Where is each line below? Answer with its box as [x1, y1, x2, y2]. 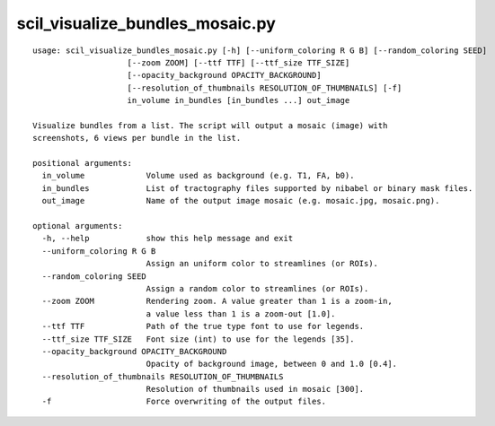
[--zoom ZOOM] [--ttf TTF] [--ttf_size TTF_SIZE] [127, 57, 350, 67]
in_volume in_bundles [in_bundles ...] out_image [127, 95, 350, 106]
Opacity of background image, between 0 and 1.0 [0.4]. [146, 359, 398, 369]
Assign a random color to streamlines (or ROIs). [146, 283, 369, 293]
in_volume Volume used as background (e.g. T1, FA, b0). [41, 170, 355, 181]
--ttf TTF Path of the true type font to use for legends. [41, 321, 365, 332]
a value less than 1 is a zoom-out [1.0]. [146, 309, 336, 318]
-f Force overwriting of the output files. [41, 396, 327, 407]
